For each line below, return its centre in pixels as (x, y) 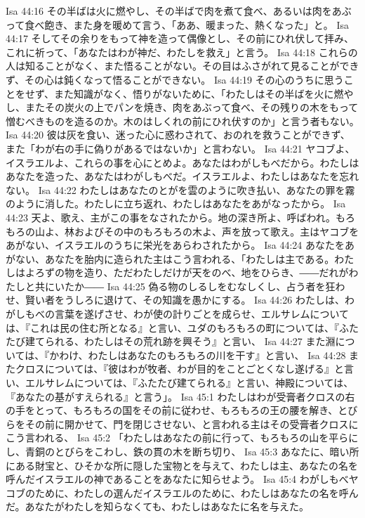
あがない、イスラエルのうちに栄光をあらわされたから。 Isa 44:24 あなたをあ (180, 245)
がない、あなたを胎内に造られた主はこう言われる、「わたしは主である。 (170, 258)
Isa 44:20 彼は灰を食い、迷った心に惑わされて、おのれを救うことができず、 (178, 135)
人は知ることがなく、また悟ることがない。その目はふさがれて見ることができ (182, 66)
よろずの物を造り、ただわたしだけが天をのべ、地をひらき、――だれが (187, 272)
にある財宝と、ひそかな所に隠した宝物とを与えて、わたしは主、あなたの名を (182, 465)
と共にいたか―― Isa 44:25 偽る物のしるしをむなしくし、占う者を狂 (180, 286)
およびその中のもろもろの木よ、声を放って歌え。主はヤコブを (217, 231)
